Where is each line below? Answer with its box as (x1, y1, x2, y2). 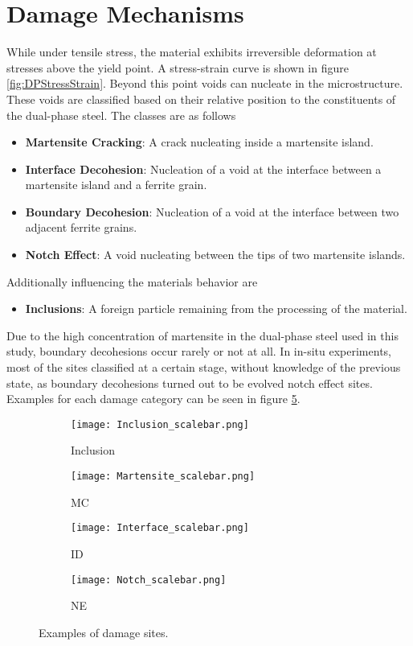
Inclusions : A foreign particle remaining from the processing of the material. (25, 300, 407, 317)
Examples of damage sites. (39, 623, 169, 640)
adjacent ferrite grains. (25, 219, 137, 236)
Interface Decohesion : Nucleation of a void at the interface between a (25, 160, 382, 177)
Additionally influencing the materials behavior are (6, 273, 258, 290)
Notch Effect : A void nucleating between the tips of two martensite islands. (25, 246, 406, 263)
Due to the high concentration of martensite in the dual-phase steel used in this (6, 327, 399, 344)
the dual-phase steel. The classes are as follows (6, 106, 236, 123)
